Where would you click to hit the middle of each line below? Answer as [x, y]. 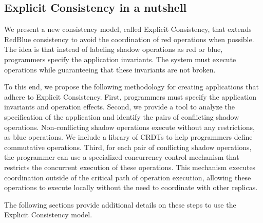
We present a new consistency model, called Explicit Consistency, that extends [128, 29]
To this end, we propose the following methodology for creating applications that [131, 87]
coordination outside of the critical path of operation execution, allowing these [128, 177]
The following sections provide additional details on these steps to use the [120, 204]
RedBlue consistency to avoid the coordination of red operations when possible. [129, 39]
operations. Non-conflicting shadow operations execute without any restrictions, [129, 127]
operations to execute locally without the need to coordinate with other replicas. [131, 187]
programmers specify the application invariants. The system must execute [120, 59]
